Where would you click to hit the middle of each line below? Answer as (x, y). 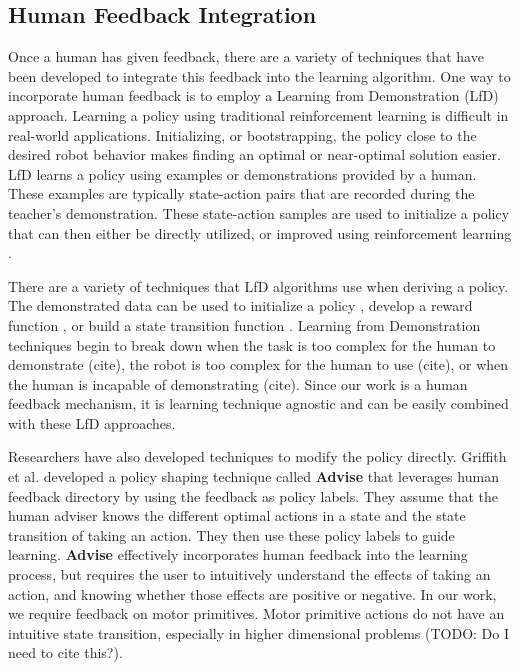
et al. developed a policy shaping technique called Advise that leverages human (253, 476)
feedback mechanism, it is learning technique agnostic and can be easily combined (258, 403)
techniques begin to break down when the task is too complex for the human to (252, 344)
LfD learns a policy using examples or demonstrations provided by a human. (242, 173)
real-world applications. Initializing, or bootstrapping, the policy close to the (242, 134)
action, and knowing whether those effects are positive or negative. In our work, (252, 593)
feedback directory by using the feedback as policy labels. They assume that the (253, 495)
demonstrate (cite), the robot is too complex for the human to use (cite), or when (258, 364)
